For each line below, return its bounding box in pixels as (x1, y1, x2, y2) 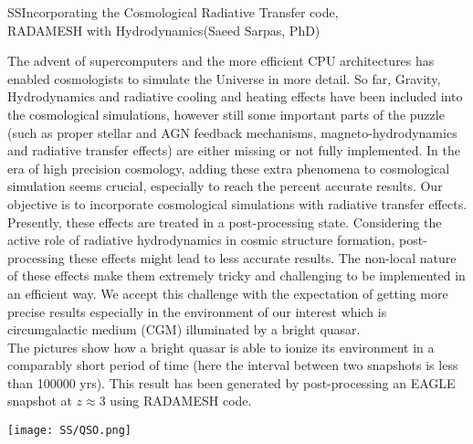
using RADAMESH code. (110, 391, 252, 410)
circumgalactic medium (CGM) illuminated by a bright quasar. (7, 320, 361, 339)
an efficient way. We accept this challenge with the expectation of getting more (7, 283, 448, 302)
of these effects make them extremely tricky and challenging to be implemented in (7, 266, 466, 285)
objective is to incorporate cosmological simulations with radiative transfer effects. (7, 194, 468, 213)
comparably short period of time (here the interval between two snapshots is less (7, 355, 458, 375)
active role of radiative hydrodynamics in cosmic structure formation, (7, 230, 395, 249)
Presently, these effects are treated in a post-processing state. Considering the (7, 212, 442, 231)
